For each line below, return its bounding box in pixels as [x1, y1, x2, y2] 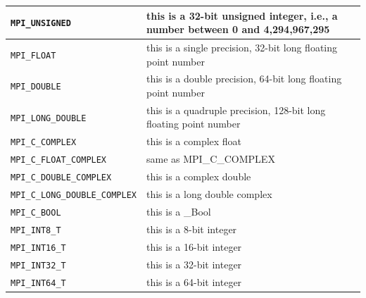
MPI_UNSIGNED [11, 18, 71, 29]
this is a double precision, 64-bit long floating [146, 71, 342, 86]
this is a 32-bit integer [146, 256, 242, 271]
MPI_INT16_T [11, 242, 66, 253]
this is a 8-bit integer [146, 221, 237, 236]
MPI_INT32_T [11, 260, 66, 271]
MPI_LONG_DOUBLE [11, 113, 87, 123]
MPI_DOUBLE [11, 82, 61, 92]
